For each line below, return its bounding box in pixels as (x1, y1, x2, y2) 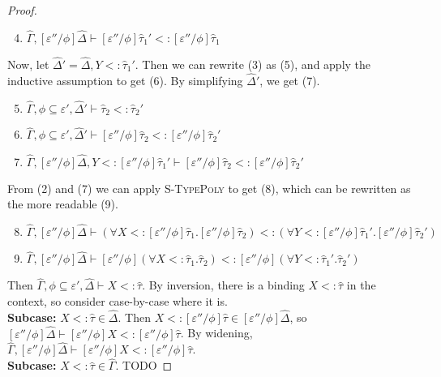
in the (346, 276, 376, 293)
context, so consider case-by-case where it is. (7, 292, 228, 309)
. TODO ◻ (115, 357, 173, 374)
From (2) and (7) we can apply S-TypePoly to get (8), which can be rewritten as (7, 179, 411, 196)
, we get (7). (259, 71, 320, 88)
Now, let (7, 56, 49, 73)
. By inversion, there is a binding (142, 276, 305, 293)
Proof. (7, 2, 37, 18)
